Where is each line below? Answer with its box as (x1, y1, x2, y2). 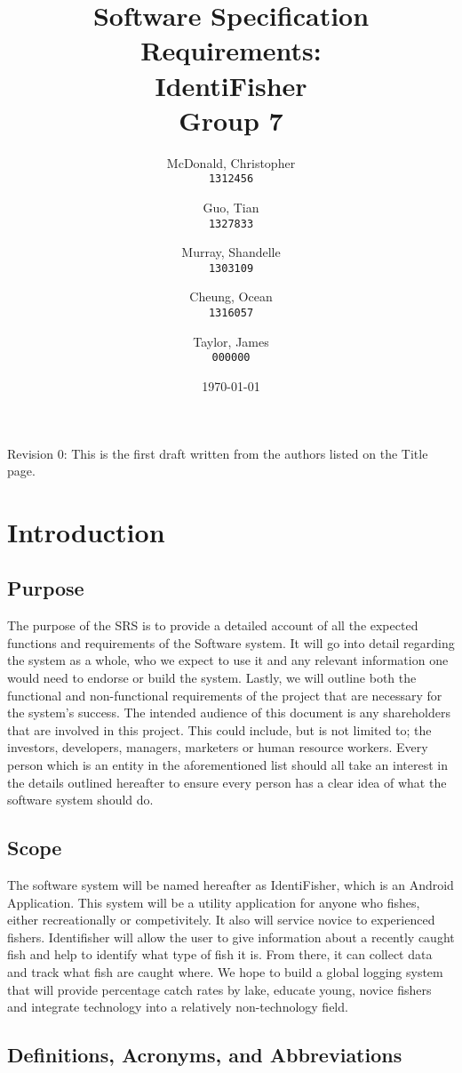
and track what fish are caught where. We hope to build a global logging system (7, 963, 443, 981)
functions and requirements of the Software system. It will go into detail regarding (7, 633, 455, 652)
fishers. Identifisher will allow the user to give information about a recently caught (7, 927, 455, 946)
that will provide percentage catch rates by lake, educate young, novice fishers (7, 980, 432, 998)
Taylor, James (193, 332, 269, 350)
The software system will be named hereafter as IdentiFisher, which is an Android (7, 876, 454, 894)
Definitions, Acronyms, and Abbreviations (7, 1041, 402, 1069)
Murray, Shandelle (181, 243, 281, 261)
